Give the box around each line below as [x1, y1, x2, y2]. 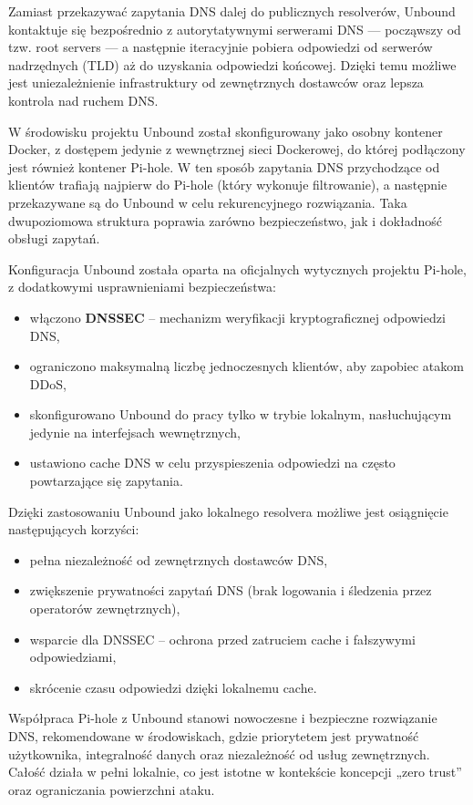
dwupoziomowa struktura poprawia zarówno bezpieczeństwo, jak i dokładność [8, 211, 443, 230]
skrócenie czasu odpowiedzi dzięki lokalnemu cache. [29, 677, 317, 697]
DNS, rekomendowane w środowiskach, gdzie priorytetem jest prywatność [8, 727, 419, 745]
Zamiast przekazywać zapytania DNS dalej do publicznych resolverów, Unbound [8, 2, 456, 20]
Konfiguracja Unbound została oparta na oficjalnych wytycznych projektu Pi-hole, [8, 259, 467, 278]
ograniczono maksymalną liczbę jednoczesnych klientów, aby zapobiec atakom [29, 356, 464, 376]
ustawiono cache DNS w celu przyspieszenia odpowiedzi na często [29, 453, 396, 472]
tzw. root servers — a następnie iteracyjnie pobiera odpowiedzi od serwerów [8, 37, 433, 57]
